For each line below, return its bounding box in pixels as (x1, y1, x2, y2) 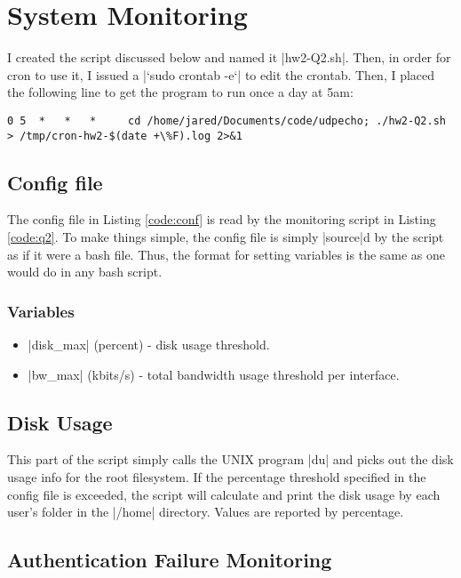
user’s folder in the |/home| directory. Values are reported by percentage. (7, 502, 404, 521)
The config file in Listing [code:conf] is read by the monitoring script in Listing (7, 210, 436, 229)
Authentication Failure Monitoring (7, 546, 332, 574)
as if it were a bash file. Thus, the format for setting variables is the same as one (7, 245, 446, 263)
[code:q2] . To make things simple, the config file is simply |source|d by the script (7, 228, 444, 246)
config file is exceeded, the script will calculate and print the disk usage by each (7, 485, 441, 503)
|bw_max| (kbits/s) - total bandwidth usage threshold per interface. (28, 365, 400, 383)
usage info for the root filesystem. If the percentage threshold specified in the (7, 468, 426, 486)
